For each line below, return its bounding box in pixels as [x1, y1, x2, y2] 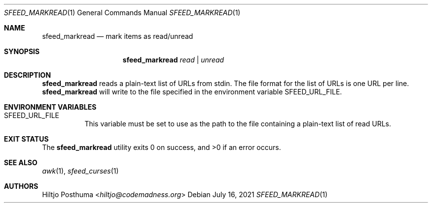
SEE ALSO [4, 158, 37, 167]
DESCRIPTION [4, 71, 51, 79]
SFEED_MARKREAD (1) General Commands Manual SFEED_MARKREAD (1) [4, 8, 241, 17]
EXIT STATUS [4, 135, 49, 143]
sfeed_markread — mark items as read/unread [42, 32, 193, 40]
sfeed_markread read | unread [122, 56, 224, 64]
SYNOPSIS [4, 47, 40, 56]
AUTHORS [4, 182, 38, 190]
